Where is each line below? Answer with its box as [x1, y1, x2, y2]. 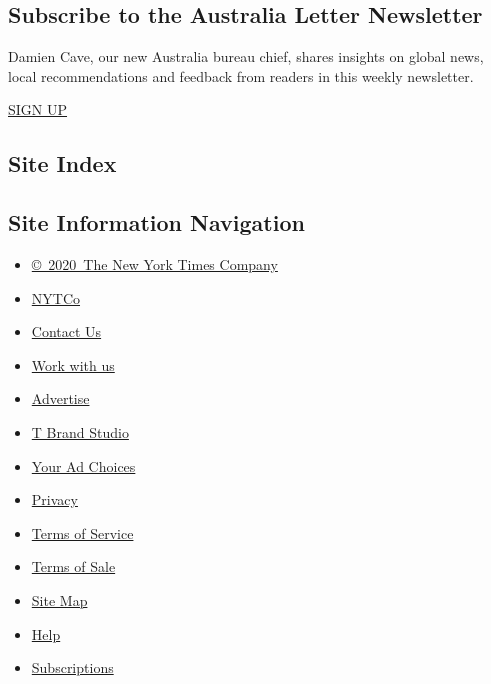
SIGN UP [8, 99, 68, 120]
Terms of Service [31, 522, 134, 543]
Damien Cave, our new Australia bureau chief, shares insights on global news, [8, 46, 484, 67]
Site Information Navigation [8, 207, 305, 238]
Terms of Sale [31, 556, 116, 577]
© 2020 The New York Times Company [31, 253, 278, 274]
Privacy [31, 489, 78, 510]
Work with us [31, 354, 115, 375]
